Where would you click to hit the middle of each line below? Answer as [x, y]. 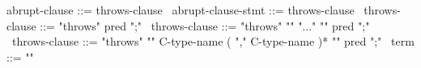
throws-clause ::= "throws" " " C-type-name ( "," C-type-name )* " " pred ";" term [213, 41]
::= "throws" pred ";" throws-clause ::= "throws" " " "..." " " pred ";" [205, 25]
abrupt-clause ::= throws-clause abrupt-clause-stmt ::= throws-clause [181, 10]
